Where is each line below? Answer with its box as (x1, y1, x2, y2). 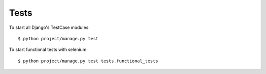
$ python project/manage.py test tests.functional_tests (18, 58, 159, 64)
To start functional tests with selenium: (9, 47, 88, 52)
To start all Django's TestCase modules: (9, 25, 90, 30)
